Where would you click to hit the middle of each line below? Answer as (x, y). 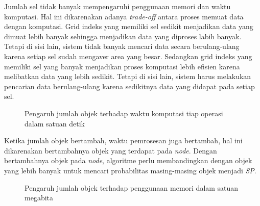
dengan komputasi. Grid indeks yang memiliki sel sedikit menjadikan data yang (129, 26)
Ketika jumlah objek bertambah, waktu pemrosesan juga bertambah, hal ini (123, 140)
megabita (39, 198)
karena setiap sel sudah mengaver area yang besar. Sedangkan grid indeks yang (128, 56)
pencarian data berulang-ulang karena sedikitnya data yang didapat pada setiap (129, 86)
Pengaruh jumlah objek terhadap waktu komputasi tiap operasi (124, 113)
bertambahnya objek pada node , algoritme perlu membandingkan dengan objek (128, 160)
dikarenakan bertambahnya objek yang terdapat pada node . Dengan (111, 150)
